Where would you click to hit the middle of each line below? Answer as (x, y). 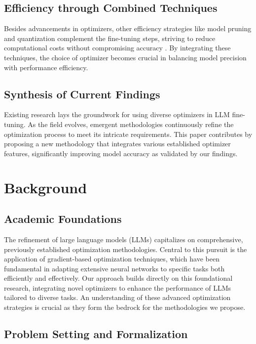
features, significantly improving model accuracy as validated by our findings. (121, 153)
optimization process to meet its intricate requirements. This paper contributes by (128, 134)
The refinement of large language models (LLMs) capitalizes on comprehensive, (124, 239)
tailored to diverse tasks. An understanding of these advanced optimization (117, 297)
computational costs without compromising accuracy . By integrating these (117, 48)
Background (46, 187)
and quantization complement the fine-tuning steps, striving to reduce (110, 38)
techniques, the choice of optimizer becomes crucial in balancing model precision (125, 57)
